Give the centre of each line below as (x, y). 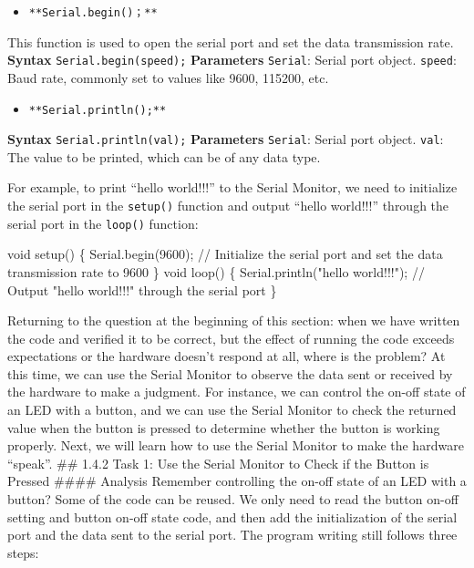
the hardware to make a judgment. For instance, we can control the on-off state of (237, 392)
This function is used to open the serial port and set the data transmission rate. (231, 41)
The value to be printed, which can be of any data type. (164, 156)
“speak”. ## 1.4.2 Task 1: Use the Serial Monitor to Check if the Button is (218, 463)
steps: (23, 552)
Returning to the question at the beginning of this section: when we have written (234, 320)
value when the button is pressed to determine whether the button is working (224, 427)
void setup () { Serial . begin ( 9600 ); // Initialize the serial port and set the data (225, 254)
